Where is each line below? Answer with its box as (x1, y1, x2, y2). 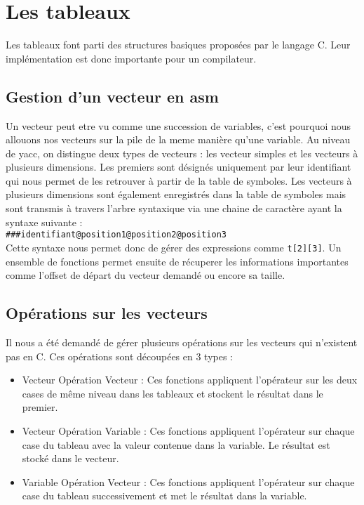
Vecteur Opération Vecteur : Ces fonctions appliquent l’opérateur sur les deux (22, 372, 358, 387)
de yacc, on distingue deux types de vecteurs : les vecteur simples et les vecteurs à (6, 145, 358, 160)
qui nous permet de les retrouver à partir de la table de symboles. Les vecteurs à (6, 173, 352, 188)
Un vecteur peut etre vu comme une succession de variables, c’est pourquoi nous (6, 118, 351, 133)
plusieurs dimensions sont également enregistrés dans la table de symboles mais (6, 187, 346, 202)
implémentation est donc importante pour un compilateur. (6, 51, 257, 65)
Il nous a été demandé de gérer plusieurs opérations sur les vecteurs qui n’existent (6, 334, 358, 349)
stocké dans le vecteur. (22, 451, 119, 466)
